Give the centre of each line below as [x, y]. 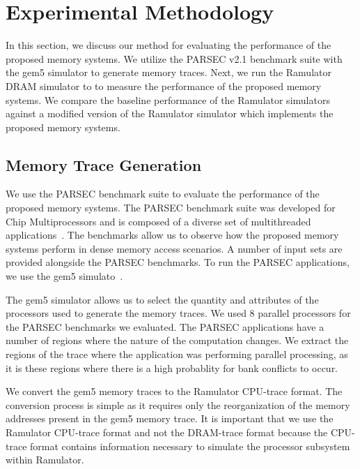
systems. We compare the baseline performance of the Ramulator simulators [168, 99]
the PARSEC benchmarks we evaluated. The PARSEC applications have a [165, 326]
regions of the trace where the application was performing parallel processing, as [177, 354]
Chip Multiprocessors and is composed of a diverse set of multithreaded [158, 221]
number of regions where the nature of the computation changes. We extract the [177, 340]
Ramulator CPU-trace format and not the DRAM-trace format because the [167, 432]
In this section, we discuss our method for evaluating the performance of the [169, 45]
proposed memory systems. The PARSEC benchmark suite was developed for [171, 208]
